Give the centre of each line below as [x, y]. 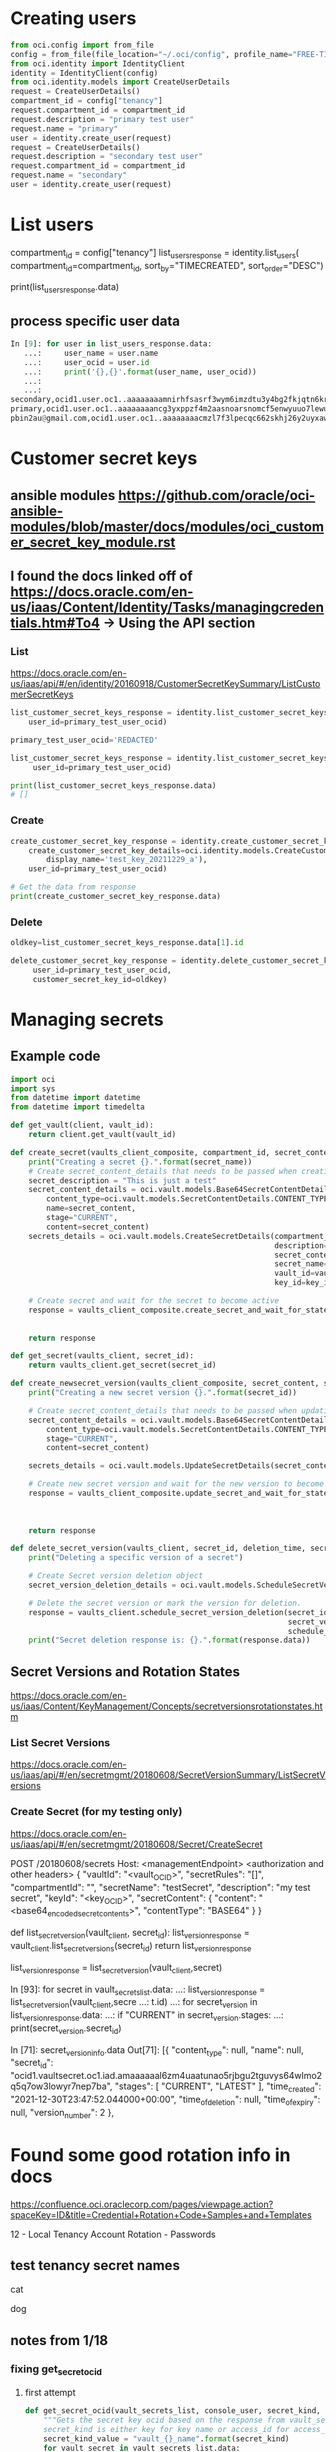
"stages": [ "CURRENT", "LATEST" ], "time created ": [218, 2087]
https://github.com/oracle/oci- [217, 495]
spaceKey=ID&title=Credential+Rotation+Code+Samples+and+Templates [161, 2214]
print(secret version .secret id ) [66, 2029]
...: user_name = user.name [91, 353]
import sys [33, 1088]
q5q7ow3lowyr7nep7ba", [61, 2086]
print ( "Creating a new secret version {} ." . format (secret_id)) [163, 1393]
